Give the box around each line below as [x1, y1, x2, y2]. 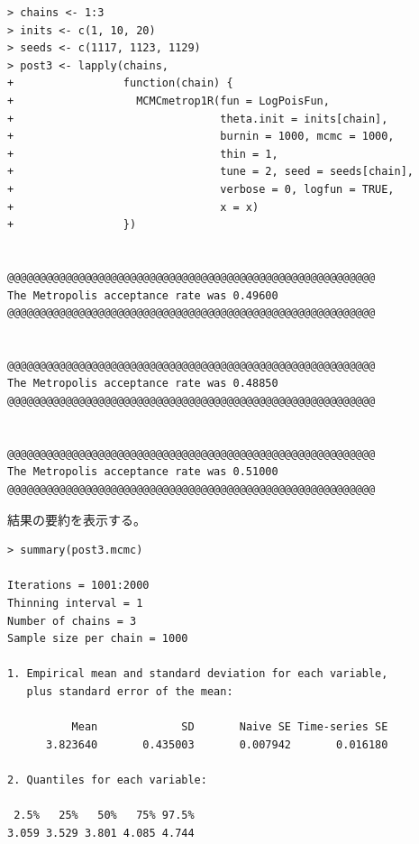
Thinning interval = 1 [7, 597, 143, 610]
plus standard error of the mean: [26, 684, 233, 698]
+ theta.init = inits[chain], [7, 112, 388, 125]
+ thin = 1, [7, 147, 278, 161]
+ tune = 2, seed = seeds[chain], [7, 165, 414, 179]
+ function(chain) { [7, 77, 233, 90]
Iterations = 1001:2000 [7, 579, 150, 592]
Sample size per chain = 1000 [7, 632, 188, 646]
